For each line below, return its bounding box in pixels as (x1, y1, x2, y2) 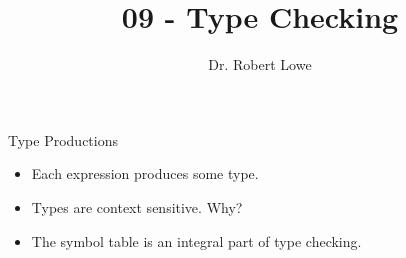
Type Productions (8, 129, 118, 150)
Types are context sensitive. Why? (31, 196, 243, 217)
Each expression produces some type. (31, 163, 259, 184)
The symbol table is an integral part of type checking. (31, 230, 362, 251)
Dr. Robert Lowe (208, 54, 312, 75)
